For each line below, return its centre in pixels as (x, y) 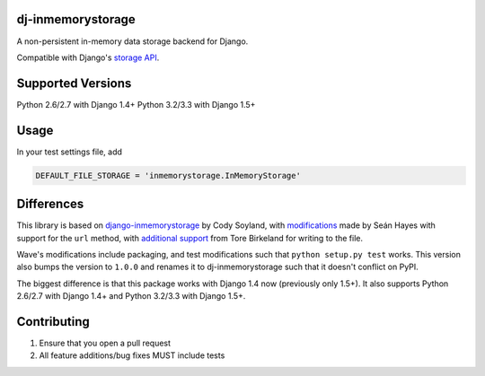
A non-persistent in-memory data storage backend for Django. (132, 41)
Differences (50, 204)
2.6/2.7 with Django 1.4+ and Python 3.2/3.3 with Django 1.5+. (131, 296)
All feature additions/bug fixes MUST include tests (132, 355)
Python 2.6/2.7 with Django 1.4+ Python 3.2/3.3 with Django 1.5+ (136, 104)
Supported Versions (74, 83)
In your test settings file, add (70, 152)
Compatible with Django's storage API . (88, 57)
